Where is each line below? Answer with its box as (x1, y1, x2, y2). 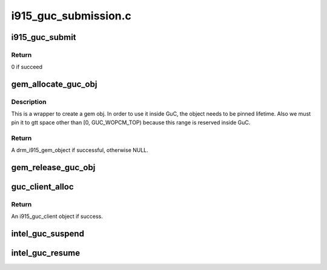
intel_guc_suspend (11, 228, 85, 239)
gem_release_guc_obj (11, 162, 96, 173)
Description (11, 97, 47, 106)
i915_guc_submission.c (11, 9, 131, 22)
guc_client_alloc (11, 182, 74, 192)
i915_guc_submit (11, 32, 76, 42)
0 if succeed (11, 64, 42, 71)
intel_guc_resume (11, 248, 81, 258)
